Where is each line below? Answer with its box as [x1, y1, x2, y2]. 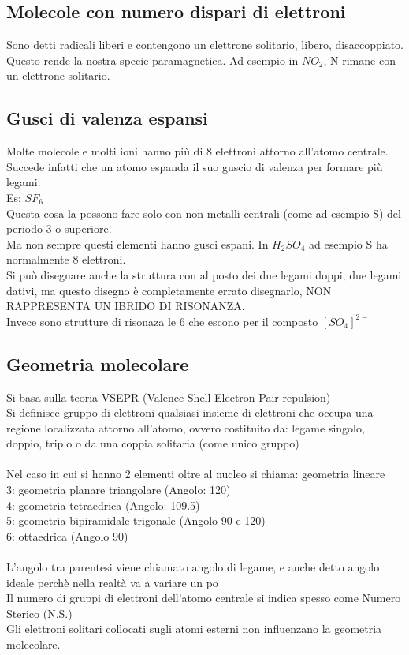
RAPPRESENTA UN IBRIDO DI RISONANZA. [6, 298, 245, 314]
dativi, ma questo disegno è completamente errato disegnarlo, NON [6, 282, 332, 298]
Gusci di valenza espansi [6, 106, 208, 130]
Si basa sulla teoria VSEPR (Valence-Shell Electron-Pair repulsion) [6, 388, 331, 405]
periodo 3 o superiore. [6, 220, 112, 237]
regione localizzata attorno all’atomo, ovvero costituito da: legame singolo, [6, 419, 365, 436]
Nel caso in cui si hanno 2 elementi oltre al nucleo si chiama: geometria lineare [6, 466, 385, 482]
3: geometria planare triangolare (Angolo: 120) [6, 481, 231, 498]
